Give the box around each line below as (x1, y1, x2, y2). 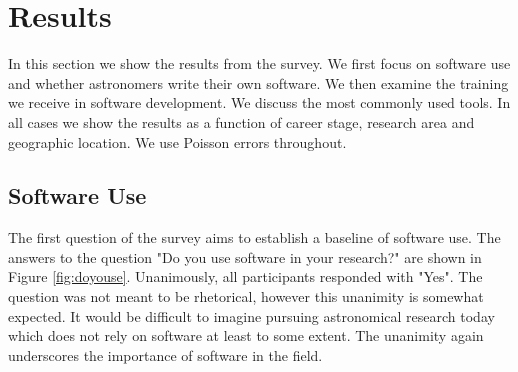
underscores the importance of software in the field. (8, 344, 323, 365)
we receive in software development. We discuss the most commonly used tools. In (8, 92, 511, 113)
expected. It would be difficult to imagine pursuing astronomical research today (8, 305, 495, 326)
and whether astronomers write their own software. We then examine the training (8, 72, 509, 93)
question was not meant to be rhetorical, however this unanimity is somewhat (8, 286, 484, 307)
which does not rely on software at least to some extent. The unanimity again (8, 325, 484, 346)
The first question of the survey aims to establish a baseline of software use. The (8, 227, 501, 248)
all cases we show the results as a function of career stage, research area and (8, 111, 475, 132)
